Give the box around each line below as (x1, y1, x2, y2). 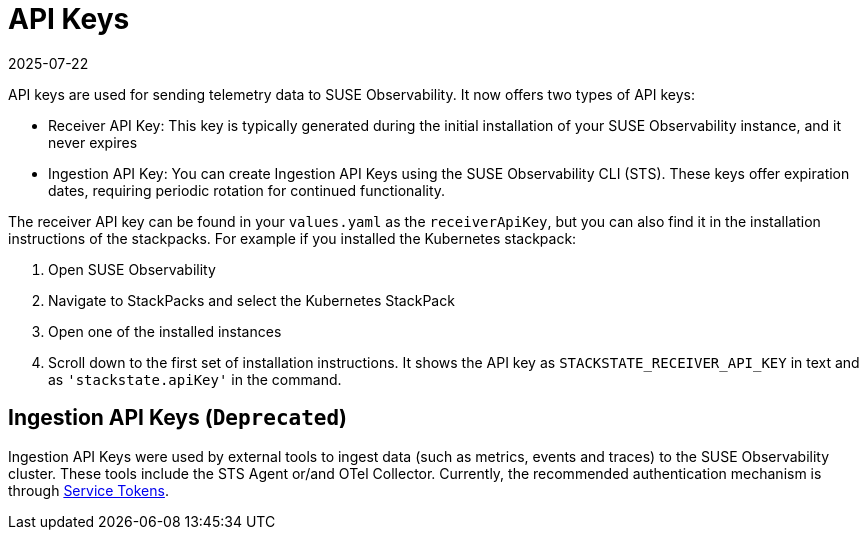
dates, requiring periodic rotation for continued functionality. (48, 181, 446, 199)
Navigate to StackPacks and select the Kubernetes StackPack (48, 291, 455, 309)
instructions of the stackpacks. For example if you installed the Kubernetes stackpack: (8, 229, 577, 247)
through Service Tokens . (8, 481, 169, 499)
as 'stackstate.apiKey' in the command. (48, 370, 342, 388)
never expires (48, 133, 138, 151)
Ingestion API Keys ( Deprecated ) (8, 405, 348, 431)
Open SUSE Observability (48, 260, 216, 278)
